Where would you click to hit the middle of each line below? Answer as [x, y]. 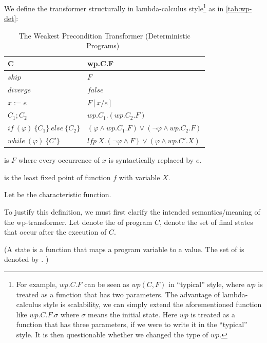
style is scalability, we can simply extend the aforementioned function [152, 304]
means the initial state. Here [133, 314]
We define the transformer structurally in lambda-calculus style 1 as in [114, 7]
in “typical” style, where [206, 284]
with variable [139, 177]
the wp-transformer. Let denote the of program [78, 222]
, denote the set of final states [206, 222]
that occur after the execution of [55, 232]
